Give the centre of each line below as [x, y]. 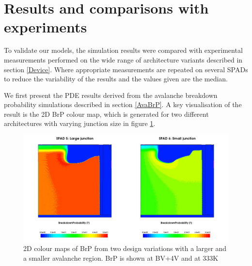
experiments [46, 27]
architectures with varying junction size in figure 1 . [80, 123]
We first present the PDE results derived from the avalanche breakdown [111, 95]
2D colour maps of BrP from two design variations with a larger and [125, 248]
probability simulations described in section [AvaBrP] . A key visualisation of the [123, 104]
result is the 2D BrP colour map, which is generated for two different [106, 114]
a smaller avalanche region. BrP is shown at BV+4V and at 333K [121, 258]
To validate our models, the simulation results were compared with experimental [123, 50]
